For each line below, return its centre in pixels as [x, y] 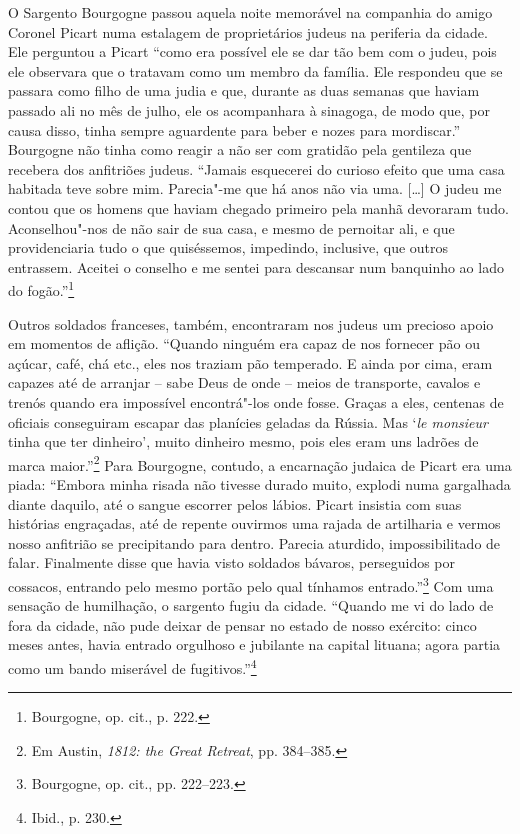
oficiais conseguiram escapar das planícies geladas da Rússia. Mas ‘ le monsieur [248, 421]
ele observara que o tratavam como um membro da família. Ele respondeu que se [255, 70]
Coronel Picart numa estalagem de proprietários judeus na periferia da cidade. [248, 31]
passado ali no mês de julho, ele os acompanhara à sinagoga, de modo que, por [249, 109]
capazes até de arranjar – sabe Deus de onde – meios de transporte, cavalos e [244, 382]
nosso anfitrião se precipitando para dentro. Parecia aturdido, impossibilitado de [254, 542]
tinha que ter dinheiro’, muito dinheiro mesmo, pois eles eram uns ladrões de [243, 441]
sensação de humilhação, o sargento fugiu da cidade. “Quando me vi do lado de [251, 605]
